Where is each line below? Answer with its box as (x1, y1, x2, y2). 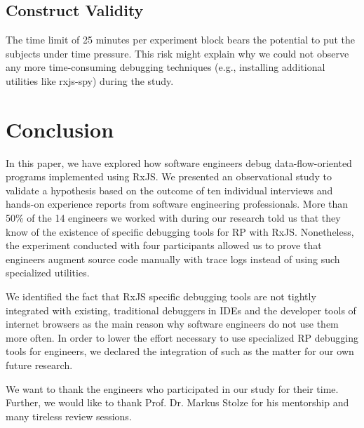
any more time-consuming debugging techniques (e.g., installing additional (6, 60, 325, 74)
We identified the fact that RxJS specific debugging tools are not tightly (6, 289, 316, 304)
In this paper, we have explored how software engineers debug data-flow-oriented (6, 155, 352, 170)
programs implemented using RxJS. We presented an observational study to (6, 169, 332, 184)
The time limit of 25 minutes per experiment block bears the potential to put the (6, 32, 356, 47)
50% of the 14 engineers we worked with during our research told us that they (6, 210, 341, 225)
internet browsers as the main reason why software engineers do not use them (6, 316, 339, 331)
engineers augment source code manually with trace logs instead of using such (6, 251, 340, 266)
